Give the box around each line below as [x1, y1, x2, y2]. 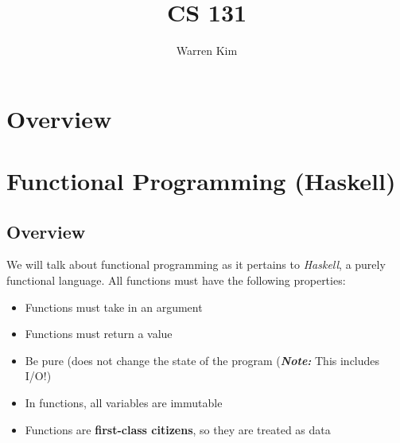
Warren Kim [176, 42, 238, 59]
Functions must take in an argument [25, 298, 203, 315]
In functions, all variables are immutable [25, 394, 223, 411]
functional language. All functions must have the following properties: [6, 272, 346, 289]
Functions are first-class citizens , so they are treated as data [25, 421, 331, 437]
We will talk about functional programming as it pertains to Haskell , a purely [6, 256, 386, 273]
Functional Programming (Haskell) [6, 165, 396, 197]
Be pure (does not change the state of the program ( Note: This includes [25, 352, 380, 368]
